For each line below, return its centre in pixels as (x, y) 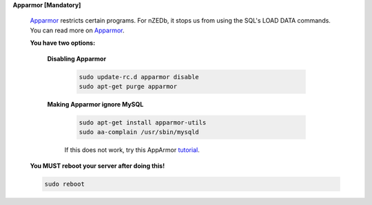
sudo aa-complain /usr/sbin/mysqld (139, 132)
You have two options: (63, 43)
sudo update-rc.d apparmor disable (139, 77)
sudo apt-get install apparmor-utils (143, 122)
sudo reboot (65, 184)
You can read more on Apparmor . (77, 30)
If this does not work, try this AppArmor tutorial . (132, 150)
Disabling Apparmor (77, 58)
